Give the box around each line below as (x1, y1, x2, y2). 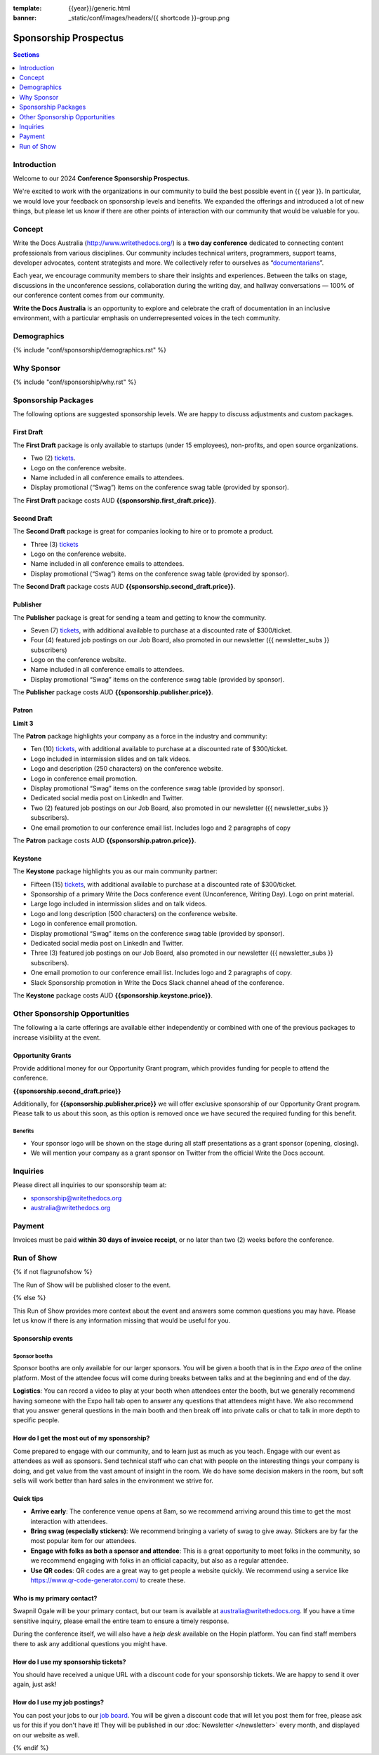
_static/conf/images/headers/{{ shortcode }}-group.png (68, 14, 230, 22)
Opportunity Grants (13, 1051, 72, 1059)
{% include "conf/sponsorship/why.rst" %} (13, 378, 137, 386)
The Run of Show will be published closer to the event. (13, 1280, 171, 1289)
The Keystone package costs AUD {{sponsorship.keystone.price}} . (13, 991, 213, 1000)
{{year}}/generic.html (68, 4, 131, 12)
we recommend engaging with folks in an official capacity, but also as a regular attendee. (30, 1556, 289, 1565)
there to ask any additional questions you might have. (13, 1639, 168, 1648)
